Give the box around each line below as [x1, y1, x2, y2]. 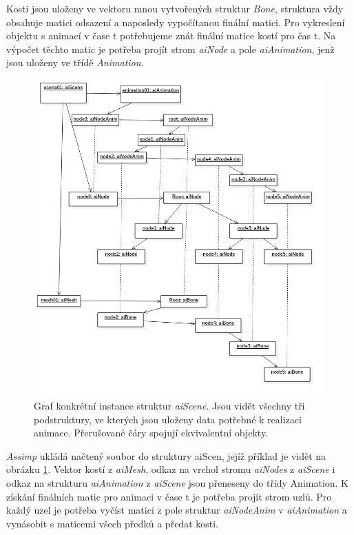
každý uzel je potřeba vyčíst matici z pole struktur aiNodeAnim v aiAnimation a [6, 503, 347, 517]
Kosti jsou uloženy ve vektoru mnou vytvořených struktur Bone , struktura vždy [6, 1, 344, 15]
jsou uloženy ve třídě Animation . [6, 55, 144, 70]
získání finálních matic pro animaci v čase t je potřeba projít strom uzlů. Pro [6, 489, 332, 503]
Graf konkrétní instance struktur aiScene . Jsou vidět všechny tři [34, 398, 305, 413]
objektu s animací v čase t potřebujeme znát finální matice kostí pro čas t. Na [6, 28, 336, 43]
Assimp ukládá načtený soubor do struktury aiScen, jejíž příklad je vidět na [6, 448, 326, 463]
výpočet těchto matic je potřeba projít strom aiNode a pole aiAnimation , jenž [6, 41, 335, 56]
